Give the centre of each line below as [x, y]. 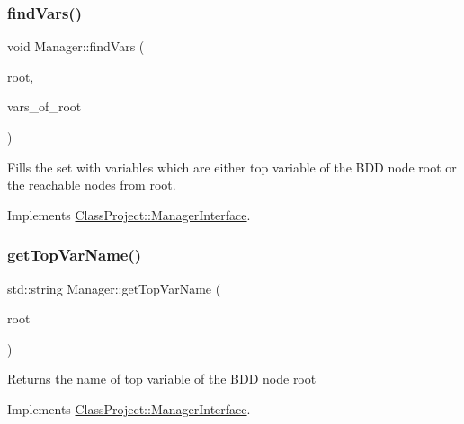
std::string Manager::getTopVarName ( [114, 288]
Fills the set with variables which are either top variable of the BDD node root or [232, 167]
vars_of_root [45, 106]
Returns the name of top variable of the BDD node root [162, 379]
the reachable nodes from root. [92, 185]
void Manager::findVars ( [76, 46]
